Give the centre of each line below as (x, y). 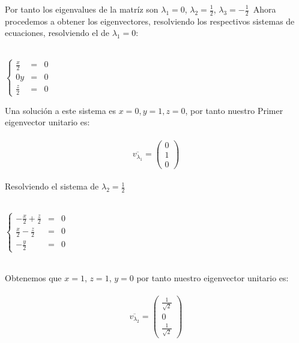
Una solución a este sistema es (61, 110)
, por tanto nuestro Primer (234, 110)
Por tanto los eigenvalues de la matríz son (82, 9)
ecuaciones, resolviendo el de (57, 33)
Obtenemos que (33, 277)
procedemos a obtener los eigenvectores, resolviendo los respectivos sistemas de (150, 21)
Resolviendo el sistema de (52, 186)
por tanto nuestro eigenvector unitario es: (213, 277)
